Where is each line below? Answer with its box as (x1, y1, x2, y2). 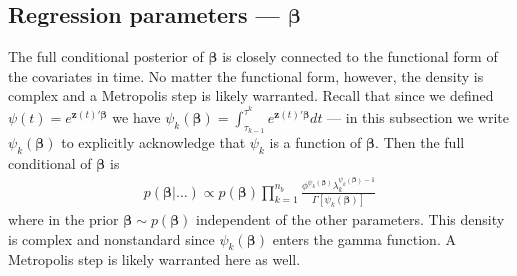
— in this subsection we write (327, 107, 509, 128)
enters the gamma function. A (272, 228, 456, 249)
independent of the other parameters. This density (196, 208, 505, 229)
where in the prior (8, 208, 119, 229)
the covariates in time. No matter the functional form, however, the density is (8, 65, 484, 86)
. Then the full (375, 132, 465, 153)
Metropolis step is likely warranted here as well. (8, 249, 301, 270)
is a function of (269, 132, 362, 153)
